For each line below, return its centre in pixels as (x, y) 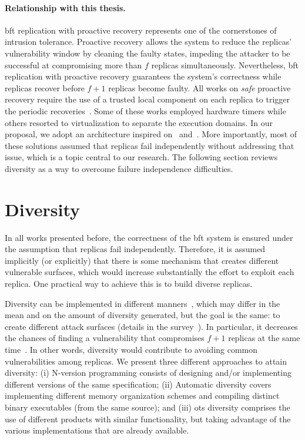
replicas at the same (264, 338)
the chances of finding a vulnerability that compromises (105, 338)
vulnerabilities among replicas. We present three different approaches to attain (146, 361)
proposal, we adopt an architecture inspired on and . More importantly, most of (151, 134)
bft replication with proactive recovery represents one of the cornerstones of (141, 30)
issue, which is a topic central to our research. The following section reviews (141, 157)
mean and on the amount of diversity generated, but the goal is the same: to (143, 315)
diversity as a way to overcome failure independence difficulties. (119, 168)
